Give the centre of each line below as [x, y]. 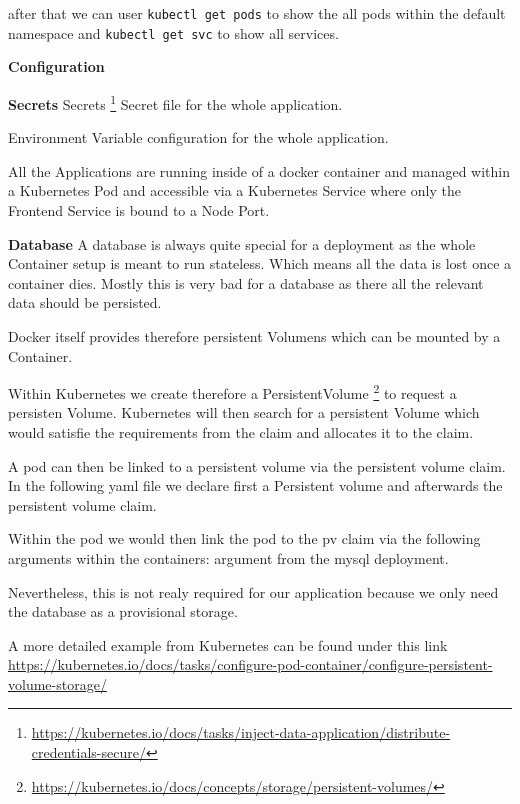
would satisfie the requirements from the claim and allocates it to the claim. [241, 431]
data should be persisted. [85, 302]
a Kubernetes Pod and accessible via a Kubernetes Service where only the [234, 190]
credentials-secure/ [88, 752]
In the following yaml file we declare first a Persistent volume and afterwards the [255, 485]
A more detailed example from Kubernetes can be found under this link [228, 644]
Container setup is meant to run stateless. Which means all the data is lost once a [260, 263]
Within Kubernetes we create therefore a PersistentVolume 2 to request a [232, 391]
